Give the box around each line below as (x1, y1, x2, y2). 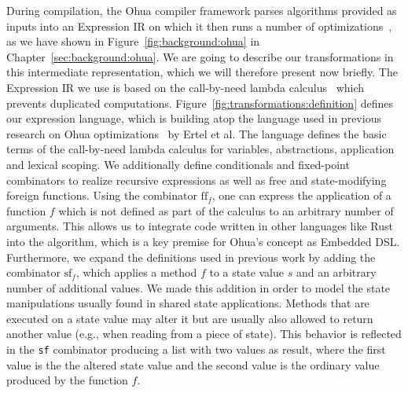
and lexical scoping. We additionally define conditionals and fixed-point (6, 156, 350, 172)
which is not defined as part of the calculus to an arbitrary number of (58, 202, 394, 219)
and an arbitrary (296, 264, 377, 281)
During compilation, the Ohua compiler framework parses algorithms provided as (6, 2, 397, 18)
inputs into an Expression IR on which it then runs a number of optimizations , (6, 17, 392, 34)
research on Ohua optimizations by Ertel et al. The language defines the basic (6, 125, 387, 141)
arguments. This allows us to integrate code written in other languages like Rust (6, 218, 393, 234)
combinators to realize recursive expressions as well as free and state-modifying (6, 171, 387, 188)
